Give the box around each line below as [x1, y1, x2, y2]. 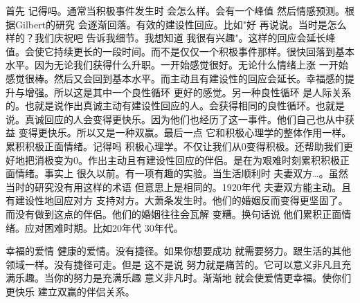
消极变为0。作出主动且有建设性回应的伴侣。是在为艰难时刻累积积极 [34, 152, 340, 167]
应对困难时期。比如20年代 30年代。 [24, 220, 183, 235]
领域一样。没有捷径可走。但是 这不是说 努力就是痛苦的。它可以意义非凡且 [6, 257, 342, 271]
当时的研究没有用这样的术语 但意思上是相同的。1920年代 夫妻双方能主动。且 [6, 179, 352, 194]
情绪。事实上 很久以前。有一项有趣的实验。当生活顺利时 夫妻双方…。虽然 [15, 166, 348, 181]
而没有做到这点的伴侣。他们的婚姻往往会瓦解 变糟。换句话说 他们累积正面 [6, 206, 342, 221]
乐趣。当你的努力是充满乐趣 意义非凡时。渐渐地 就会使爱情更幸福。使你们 [15, 270, 352, 285]
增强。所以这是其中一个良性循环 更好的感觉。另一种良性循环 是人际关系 [24, 84, 352, 99]
